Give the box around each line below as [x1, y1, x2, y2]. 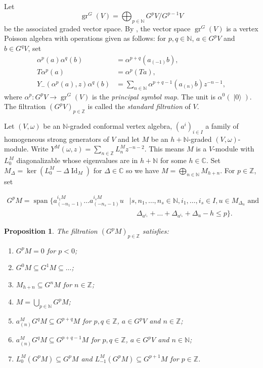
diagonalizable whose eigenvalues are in [16, 155, 138, 166]
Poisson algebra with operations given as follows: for [4, 33, 166, 43]
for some [160, 155, 187, 166]
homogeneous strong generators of [4, 133, 109, 144]
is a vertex [226, 23, 258, 33]
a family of [205, 120, 239, 131]
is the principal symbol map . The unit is [92, 91, 215, 101]
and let [118, 133, 140, 144]
